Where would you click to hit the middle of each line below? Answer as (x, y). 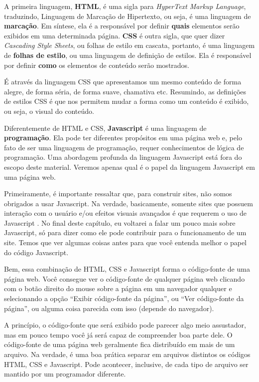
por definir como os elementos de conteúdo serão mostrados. (97, 65)
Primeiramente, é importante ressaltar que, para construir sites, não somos (118, 193)
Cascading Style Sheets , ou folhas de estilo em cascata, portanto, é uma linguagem (129, 45)
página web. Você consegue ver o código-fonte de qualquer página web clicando (125, 278)
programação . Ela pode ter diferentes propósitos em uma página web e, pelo (123, 138)
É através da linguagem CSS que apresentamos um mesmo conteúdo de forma (123, 82)
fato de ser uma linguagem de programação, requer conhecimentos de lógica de (124, 147)
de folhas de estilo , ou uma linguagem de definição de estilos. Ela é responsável (128, 55)
